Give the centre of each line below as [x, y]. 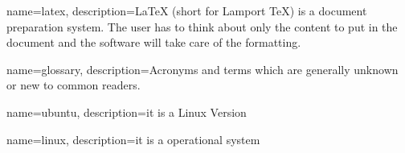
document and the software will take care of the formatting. [154, 42]
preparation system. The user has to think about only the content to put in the [202, 26]
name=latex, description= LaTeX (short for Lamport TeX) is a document [187, 10]
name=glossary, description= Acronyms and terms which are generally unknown [202, 69]
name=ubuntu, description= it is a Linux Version [127, 112]
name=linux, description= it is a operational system [133, 139]
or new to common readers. [74, 85]
